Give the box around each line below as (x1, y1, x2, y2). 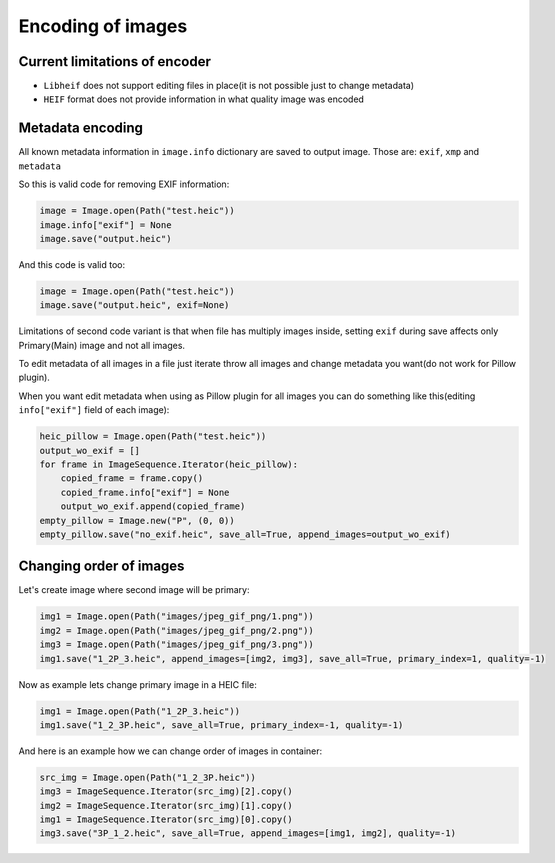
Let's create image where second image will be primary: (18, 584, 250, 596)
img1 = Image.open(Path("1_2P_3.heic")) (39, 705, 240, 717)
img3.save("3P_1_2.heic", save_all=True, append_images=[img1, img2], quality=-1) (39, 828, 457, 839)
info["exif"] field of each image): (18, 404, 170, 416)
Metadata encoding (18, 120, 144, 137)
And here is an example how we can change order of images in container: (18, 745, 323, 757)
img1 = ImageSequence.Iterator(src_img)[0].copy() (39, 814, 294, 825)
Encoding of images (18, 15, 188, 37)
